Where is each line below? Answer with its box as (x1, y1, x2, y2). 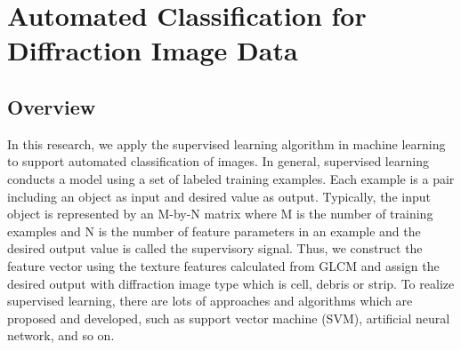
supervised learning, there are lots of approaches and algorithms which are (7, 291, 413, 310)
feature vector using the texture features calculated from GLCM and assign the (7, 256, 440, 274)
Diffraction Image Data (7, 32, 298, 68)
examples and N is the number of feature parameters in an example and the (7, 221, 421, 240)
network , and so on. (7, 326, 115, 345)
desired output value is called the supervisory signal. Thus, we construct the (7, 239, 423, 258)
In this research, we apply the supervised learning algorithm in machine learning (7, 134, 446, 153)
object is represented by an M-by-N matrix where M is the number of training (7, 204, 433, 223)
